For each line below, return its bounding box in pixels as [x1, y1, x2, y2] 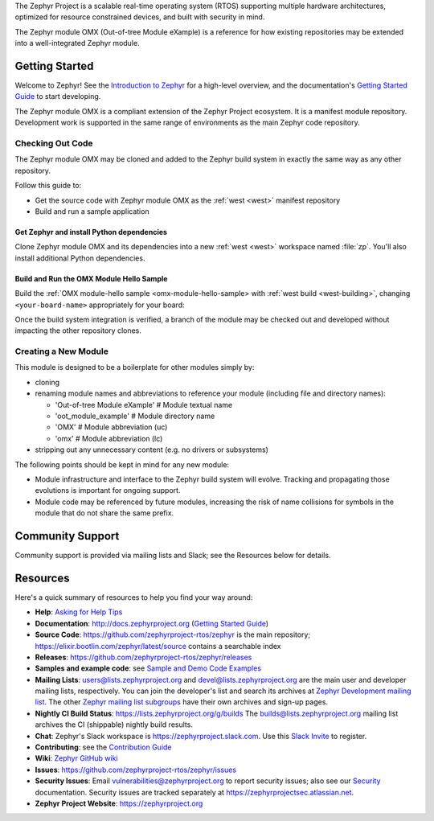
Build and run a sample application [35, 206, 149, 216]
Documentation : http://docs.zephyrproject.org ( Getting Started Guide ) [35, 618, 269, 628]
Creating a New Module [14, 346, 108, 357]
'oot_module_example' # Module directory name [55, 411, 215, 421]
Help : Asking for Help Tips [35, 607, 123, 617]
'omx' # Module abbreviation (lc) [55, 433, 163, 443]
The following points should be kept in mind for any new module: [14, 459, 229, 470]
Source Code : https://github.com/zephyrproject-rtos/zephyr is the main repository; [35, 630, 311, 639]
